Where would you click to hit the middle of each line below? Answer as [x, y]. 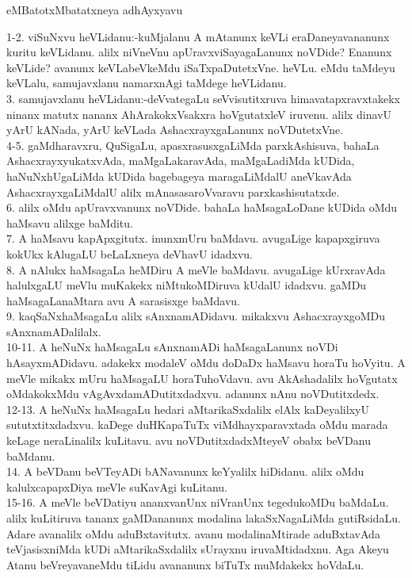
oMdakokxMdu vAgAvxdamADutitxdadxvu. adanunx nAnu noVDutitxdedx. [193, 394]
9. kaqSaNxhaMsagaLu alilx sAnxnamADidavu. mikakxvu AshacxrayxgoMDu [196, 316]
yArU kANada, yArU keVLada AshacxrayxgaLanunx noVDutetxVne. [175, 130]
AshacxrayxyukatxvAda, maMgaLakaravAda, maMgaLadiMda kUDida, [181, 161]
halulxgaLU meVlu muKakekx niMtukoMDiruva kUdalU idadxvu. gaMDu [187, 285]
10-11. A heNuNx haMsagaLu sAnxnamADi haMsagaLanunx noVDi [172, 347]
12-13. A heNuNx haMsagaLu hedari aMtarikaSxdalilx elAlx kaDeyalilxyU [188, 409]
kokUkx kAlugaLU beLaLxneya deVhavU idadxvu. [130, 253]
